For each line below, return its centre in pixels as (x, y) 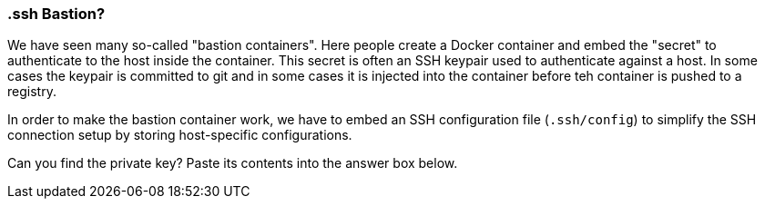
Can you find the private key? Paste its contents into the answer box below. (233, 163)
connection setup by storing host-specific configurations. (180, 135)
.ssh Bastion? (56, 14)
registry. (32, 92)
